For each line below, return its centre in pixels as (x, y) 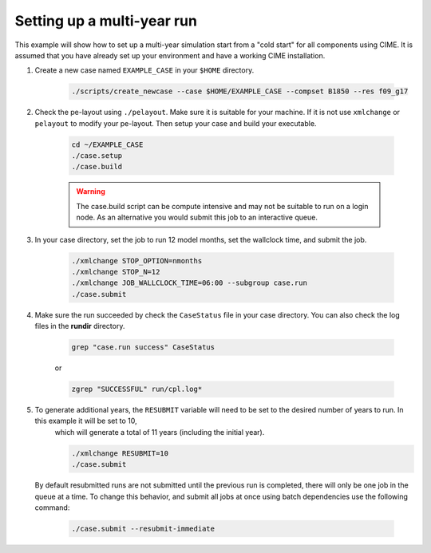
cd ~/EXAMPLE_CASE (107, 144)
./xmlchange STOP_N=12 (116, 272)
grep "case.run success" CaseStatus (143, 348)
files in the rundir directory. (80, 326)
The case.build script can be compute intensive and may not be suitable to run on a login (222, 206)
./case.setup (97, 156)
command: (52, 508)
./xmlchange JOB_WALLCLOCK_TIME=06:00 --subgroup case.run (189, 283)
